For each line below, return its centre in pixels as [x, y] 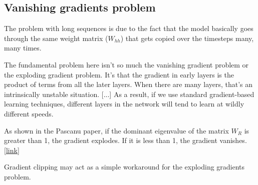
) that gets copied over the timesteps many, [187, 38]
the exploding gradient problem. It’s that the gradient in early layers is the [119, 74]
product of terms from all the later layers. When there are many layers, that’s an [128, 84]
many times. [23, 48]
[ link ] [12, 150]
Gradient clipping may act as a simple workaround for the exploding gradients [124, 167]
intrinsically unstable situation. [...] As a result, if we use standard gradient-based [129, 94]
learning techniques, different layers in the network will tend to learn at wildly [124, 104]
